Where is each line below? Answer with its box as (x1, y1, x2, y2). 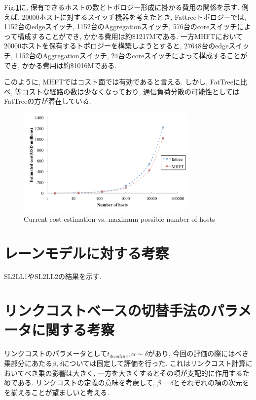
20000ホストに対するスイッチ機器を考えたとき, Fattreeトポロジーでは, (22, 11, 246, 22)
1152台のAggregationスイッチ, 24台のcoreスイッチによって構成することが (15, 50, 248, 60)
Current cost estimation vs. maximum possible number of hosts (24, 213, 215, 224)
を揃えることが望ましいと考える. (4, 387, 110, 397)
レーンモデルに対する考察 (4, 242, 169, 263)
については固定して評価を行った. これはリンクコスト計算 (62, 358, 246, 368)
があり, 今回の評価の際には (147, 348, 235, 359)
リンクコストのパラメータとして (4, 348, 108, 359)
